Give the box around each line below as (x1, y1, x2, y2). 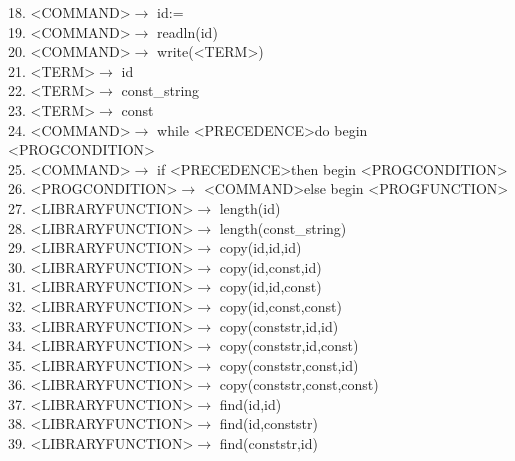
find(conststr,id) (219, 433, 318, 454)
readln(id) (157, 21, 218, 42)
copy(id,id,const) (219, 276, 322, 297)
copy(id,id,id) (219, 237, 302, 258)
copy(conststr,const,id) (219, 354, 359, 375)
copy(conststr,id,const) (219, 335, 359, 356)
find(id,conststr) (219, 413, 318, 434)
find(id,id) (219, 393, 282, 414)
